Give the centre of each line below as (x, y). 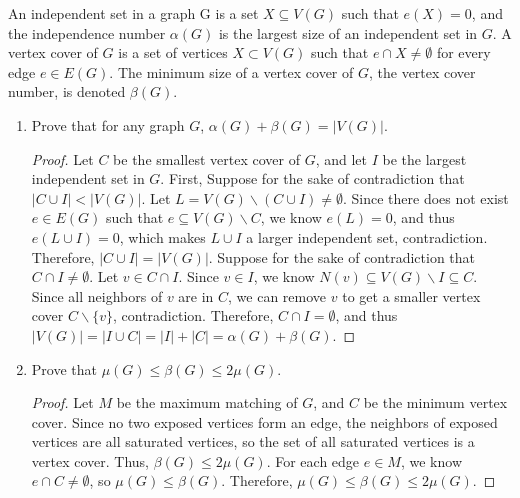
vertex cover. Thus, (90, 460)
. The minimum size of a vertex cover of (231, 71)
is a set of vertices (173, 52)
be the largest (424, 158)
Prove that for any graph (108, 124)
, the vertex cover (422, 71)
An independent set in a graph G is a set (133, 13)
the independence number (87, 32)
